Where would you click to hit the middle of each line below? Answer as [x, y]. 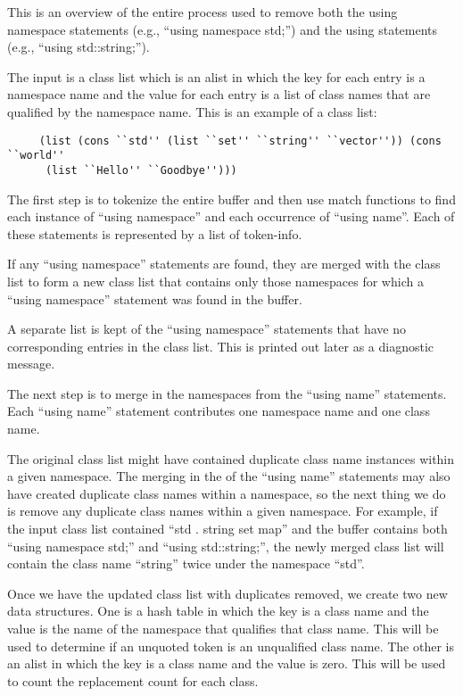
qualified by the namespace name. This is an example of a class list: [192, 111]
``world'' [36, 156]
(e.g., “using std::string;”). [79, 47]
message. [31, 364]
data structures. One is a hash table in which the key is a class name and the [218, 611]
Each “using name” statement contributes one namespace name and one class [219, 411]
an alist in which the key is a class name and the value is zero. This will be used [227, 663]
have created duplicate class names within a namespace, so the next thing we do [227, 493]
